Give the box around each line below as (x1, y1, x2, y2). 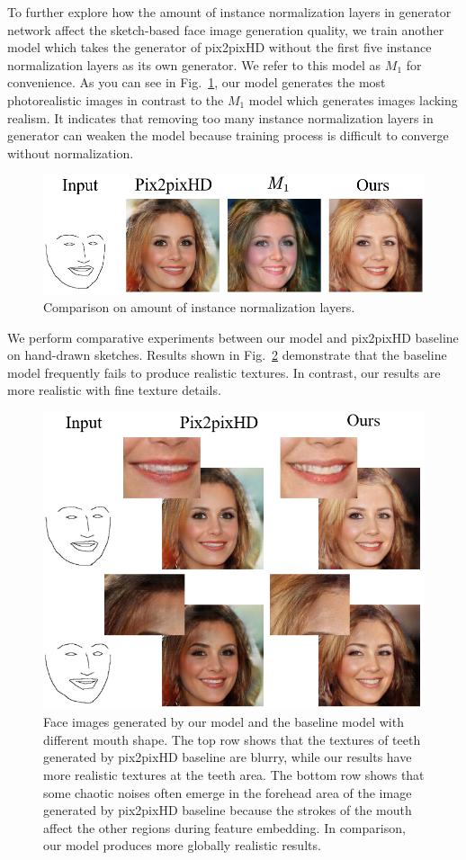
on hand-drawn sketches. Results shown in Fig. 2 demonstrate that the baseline (7, 345, 447, 364)
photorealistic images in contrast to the (7, 90, 224, 109)
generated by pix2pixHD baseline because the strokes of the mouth (43, 801, 412, 820)
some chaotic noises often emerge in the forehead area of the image (43, 783, 412, 802)
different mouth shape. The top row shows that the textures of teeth (43, 730, 421, 748)
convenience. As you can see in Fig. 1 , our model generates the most (7, 73, 386, 92)
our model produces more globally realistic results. (43, 836, 321, 855)
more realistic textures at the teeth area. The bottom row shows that (43, 766, 425, 784)
